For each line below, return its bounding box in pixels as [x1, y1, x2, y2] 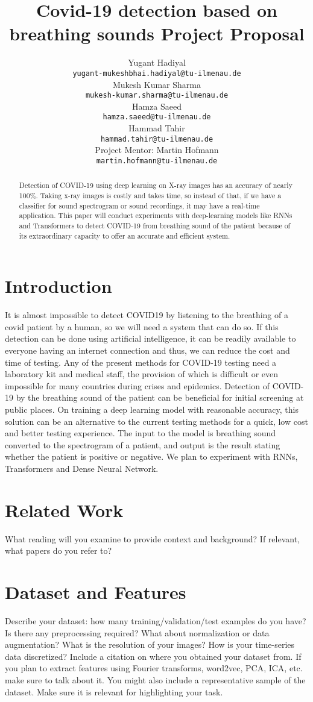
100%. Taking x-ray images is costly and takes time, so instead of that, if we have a [19, 190, 282, 201]
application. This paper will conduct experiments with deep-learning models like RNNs [19, 210, 292, 221]
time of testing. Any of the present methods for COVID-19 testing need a [5, 356, 277, 368]
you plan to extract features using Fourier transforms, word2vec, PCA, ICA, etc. [5, 662, 303, 674]
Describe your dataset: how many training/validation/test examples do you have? [5, 614, 306, 627]
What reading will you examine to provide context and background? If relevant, [5, 532, 300, 545]
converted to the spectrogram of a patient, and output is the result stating [5, 438, 280, 451]
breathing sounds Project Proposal [9, 21, 305, 46]
